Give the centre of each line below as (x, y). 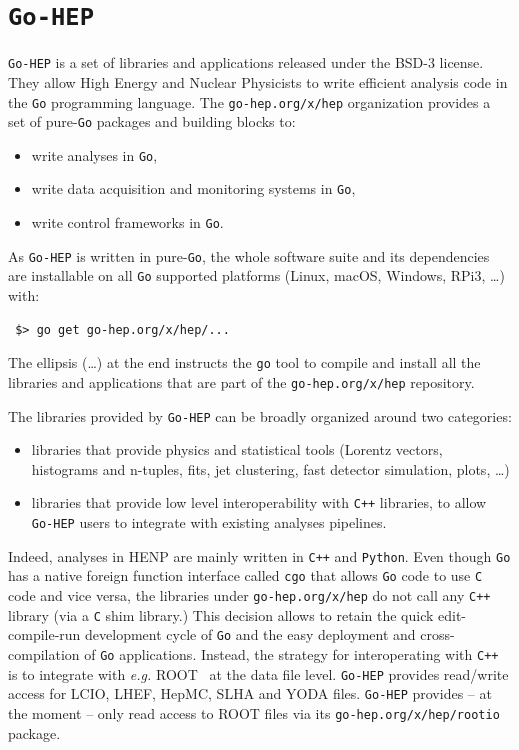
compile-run (44, 634)
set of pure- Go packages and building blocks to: (152, 121)
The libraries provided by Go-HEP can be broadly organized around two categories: (260, 415)
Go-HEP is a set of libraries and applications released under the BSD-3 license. (246, 62)
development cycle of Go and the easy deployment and (250, 634)
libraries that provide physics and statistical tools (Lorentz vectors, (237, 449)
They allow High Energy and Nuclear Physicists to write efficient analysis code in (258, 81)
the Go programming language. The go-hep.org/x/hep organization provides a (249, 101)
